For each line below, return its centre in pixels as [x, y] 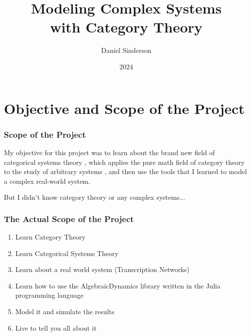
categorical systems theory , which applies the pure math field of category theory [124, 162]
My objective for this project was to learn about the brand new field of [109, 152]
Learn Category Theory [50, 237]
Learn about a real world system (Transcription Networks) [102, 269]
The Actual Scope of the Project [69, 218]
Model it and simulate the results [65, 312]
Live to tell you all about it [56, 328]
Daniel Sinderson [126, 50]
